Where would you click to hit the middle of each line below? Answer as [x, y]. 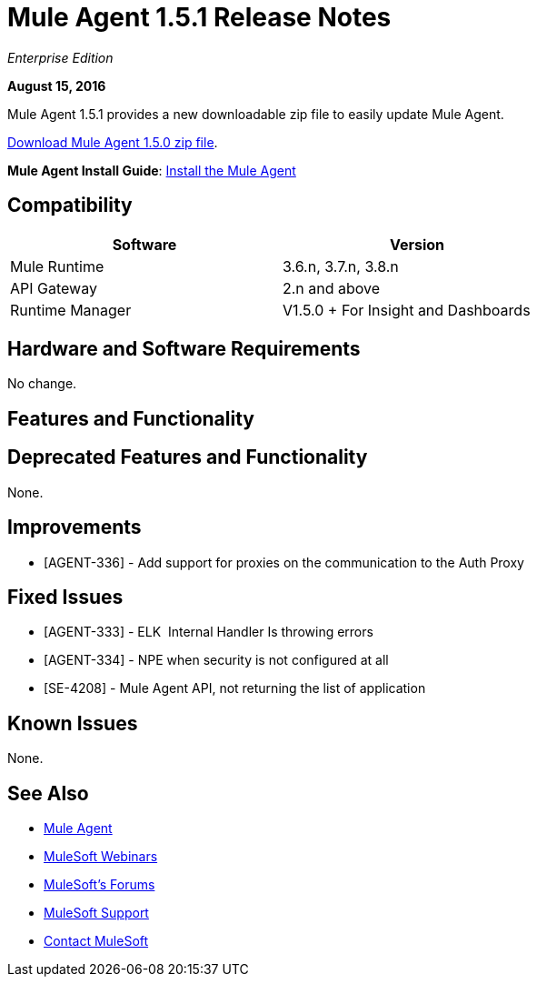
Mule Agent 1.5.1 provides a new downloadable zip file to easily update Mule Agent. [256, 114]
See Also [48, 793]
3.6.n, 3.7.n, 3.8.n [341, 266]
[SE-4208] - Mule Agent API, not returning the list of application [235, 688]
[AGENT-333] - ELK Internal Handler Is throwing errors [209, 632]
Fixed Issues [65, 597]
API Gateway [54, 288]
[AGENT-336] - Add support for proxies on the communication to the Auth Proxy [284, 562]
